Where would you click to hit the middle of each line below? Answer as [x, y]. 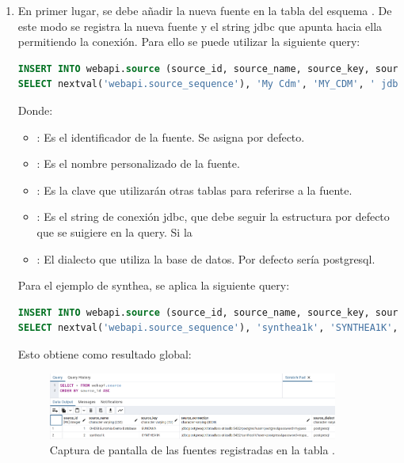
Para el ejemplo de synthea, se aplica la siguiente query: [154, 285]
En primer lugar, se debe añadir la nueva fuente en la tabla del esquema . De [205, 10]
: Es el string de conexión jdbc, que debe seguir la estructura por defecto [213, 216]
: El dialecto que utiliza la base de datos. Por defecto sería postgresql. [206, 258]
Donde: [35, 110]
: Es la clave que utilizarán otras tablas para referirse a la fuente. [194, 190]
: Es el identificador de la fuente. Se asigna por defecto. [171, 137]
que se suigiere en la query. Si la [114, 231]
